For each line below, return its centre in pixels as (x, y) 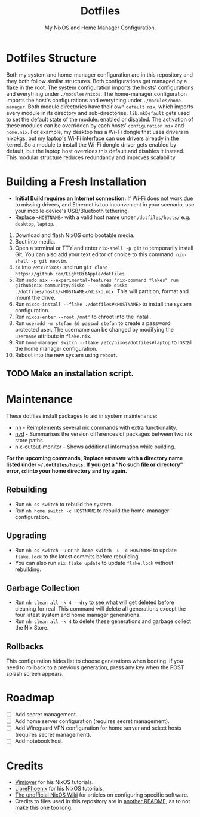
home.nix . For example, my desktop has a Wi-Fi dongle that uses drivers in (98, 132)
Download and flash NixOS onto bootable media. (75, 235)
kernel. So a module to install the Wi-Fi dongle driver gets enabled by (91, 144)
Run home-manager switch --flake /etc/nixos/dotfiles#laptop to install (104, 342)
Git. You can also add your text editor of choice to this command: (95, 254)
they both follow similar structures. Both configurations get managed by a (96, 81)
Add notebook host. (39, 741)
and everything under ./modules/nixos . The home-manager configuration (96, 93)
